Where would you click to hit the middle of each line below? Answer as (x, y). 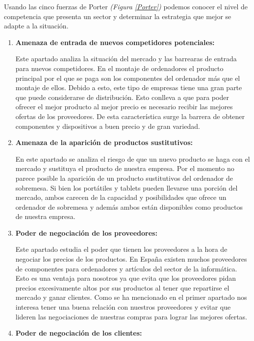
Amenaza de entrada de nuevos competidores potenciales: (115, 42)
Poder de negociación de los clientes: (79, 333)
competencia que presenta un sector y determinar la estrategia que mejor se (118, 16)
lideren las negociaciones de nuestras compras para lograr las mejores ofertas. (131, 316)
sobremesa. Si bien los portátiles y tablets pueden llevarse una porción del (127, 187)
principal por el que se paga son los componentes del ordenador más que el (128, 78)
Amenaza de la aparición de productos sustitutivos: (104, 142)
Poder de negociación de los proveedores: (86, 232)
